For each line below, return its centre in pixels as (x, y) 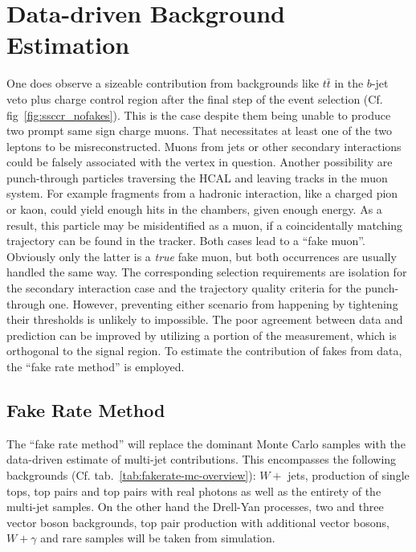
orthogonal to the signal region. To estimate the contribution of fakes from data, (204, 351)
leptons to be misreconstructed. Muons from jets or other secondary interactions (204, 146)
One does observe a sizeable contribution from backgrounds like (163, 83)
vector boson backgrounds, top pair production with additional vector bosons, (198, 522)
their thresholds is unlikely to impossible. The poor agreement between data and (205, 319)
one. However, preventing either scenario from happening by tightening (223, 303)
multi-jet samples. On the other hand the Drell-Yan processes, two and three (195, 507)
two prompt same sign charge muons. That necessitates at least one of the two (200, 131)
